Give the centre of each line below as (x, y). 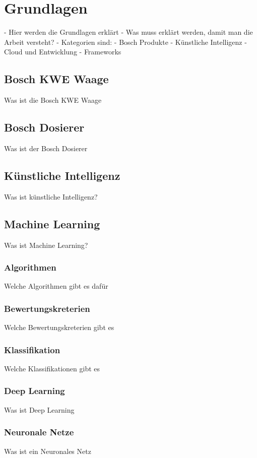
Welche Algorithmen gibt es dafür (56, 286)
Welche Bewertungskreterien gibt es (59, 327)
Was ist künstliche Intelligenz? (51, 196)
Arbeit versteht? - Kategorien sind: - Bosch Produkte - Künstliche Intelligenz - (125, 42)
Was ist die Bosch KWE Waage (53, 100)
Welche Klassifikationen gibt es (52, 368)
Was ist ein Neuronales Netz (48, 451)
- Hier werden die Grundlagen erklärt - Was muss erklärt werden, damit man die (128, 32)
